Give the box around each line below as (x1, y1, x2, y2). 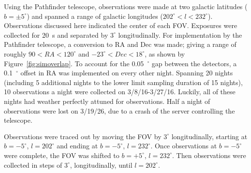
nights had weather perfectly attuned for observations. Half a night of (4, 96, 210, 106)
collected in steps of (4, 159, 62, 170)
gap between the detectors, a (151, 58, 237, 68)
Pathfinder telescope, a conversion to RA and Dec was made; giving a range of (4, 39, 236, 49)
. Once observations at (150, 141, 217, 151)
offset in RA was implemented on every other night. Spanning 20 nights (20, 68, 233, 78)
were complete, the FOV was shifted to (4, 150, 119, 160)
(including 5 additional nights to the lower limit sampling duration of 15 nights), (4, 77, 243, 87)
